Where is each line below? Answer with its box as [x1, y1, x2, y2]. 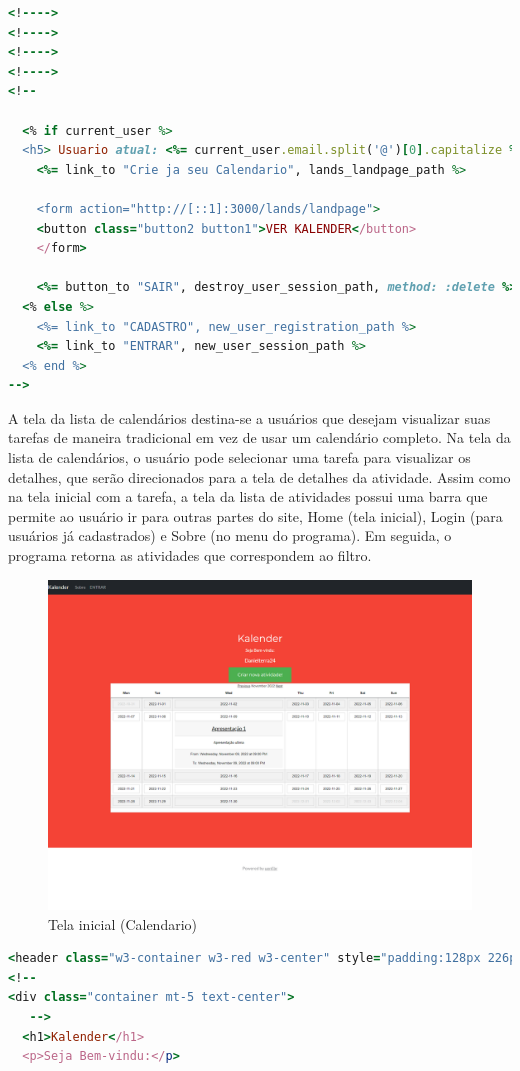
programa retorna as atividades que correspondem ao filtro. [8, 545, 372, 566]
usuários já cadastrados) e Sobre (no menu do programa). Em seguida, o [8, 525, 452, 546]
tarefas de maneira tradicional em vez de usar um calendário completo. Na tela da [8, 427, 511, 448]
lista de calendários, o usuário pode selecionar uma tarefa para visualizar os [8, 447, 471, 468]
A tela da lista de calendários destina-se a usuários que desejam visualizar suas [8, 407, 491, 428]
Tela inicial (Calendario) [48, 913, 198, 934]
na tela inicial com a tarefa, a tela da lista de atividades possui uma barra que [8, 486, 488, 507]
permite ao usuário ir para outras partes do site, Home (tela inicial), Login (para [8, 505, 503, 526]
